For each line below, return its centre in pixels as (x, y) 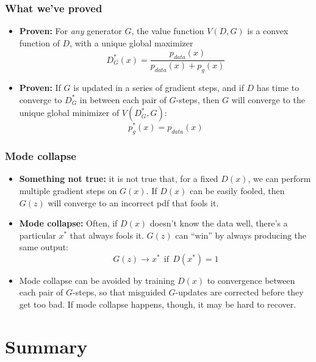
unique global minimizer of (69, 113)
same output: (44, 247)
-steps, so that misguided (119, 292)
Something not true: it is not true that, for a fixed (119, 179)
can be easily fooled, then (237, 190)
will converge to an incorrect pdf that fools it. (133, 202)
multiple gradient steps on (68, 190)
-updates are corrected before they (239, 292)
